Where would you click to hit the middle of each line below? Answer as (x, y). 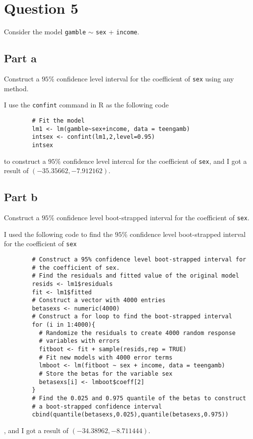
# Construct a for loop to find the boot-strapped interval (132, 317)
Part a (20, 58)
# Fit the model (58, 120)
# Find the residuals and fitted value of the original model (136, 276)
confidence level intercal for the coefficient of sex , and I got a (155, 161)
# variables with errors (79, 341)
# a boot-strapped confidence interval (97, 406)
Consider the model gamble (45, 32)
